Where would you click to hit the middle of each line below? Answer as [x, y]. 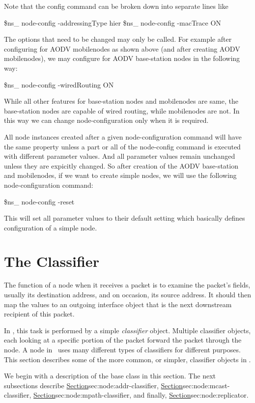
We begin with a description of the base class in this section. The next [110, 376]
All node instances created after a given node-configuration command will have [123, 136]
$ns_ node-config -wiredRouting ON [59, 84]
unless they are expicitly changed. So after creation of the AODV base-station [121, 165]
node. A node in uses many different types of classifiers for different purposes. [122, 349]
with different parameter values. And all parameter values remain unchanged [120, 156]
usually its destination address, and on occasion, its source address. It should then [128, 294]
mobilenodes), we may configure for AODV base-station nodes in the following [122, 58]
